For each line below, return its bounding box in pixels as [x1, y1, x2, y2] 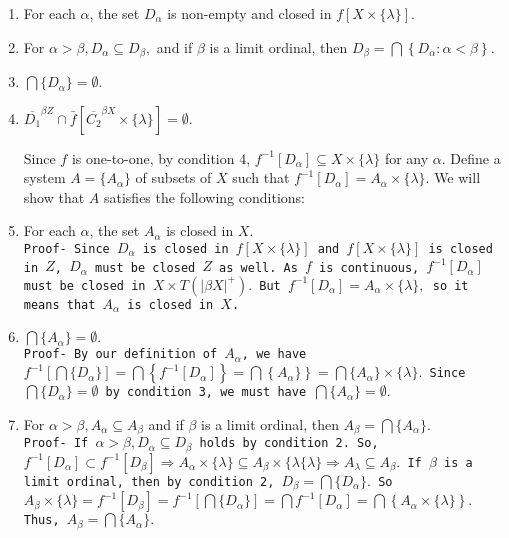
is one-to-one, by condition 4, [71, 147, 251, 168]
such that [232, 167, 290, 188]
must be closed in [23, 278, 146, 293]
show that [23, 186, 85, 207]
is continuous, [319, 260, 420, 275]
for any [384, 147, 429, 168]
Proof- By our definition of [23, 347, 218, 362]
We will [434, 167, 481, 188]
